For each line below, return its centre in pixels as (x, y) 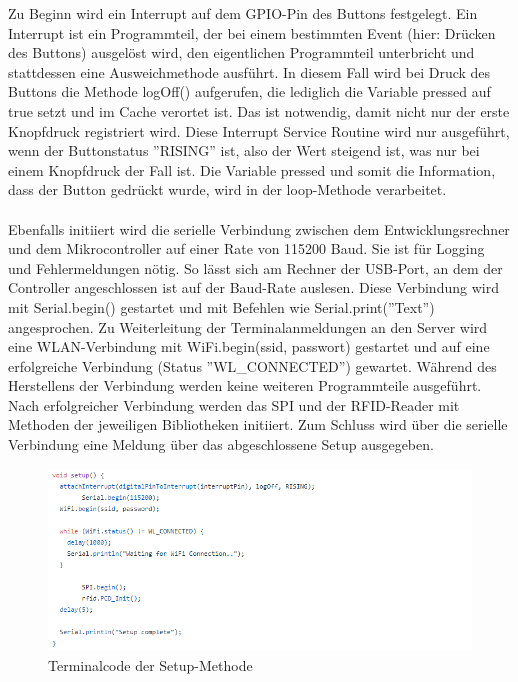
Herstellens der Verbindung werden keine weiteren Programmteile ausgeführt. (245, 385)
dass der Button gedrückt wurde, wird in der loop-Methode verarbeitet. (227, 189)
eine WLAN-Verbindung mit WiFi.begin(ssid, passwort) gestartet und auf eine (249, 346)
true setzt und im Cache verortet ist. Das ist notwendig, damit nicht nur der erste (259, 110)
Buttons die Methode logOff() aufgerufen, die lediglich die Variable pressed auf (249, 91)
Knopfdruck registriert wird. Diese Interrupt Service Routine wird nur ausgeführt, (259, 130)
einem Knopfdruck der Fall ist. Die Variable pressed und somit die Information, (252, 169)
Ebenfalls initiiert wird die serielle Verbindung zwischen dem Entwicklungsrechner (259, 228)
